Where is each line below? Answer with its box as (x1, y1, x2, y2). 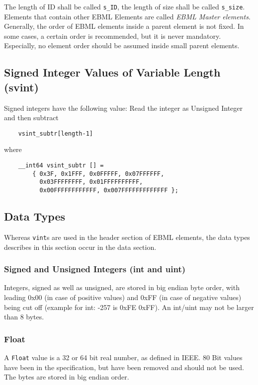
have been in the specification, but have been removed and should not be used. (4, 362, 244, 372)
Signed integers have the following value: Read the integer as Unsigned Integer (4, 102, 243, 113)
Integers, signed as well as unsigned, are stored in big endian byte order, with (4, 282, 240, 293)
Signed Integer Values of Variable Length (4, 65, 221, 80)
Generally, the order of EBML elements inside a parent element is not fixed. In (4, 21, 244, 31)
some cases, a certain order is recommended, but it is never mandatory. (4, 30, 221, 41)
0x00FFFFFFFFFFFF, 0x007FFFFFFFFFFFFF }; (39, 187, 178, 194)
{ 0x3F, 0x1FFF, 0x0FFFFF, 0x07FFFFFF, (32, 170, 165, 177)
